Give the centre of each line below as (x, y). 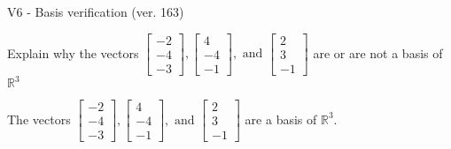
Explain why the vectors (73, 52)
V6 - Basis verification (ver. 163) (96, 11)
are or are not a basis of (378, 52)
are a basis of (281, 119)
